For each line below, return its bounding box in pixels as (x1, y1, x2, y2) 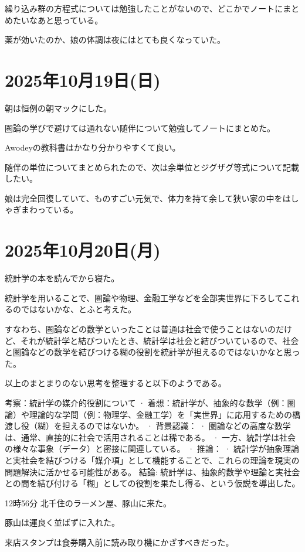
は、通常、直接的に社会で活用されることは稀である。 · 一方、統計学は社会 (5, 431, 296, 443)
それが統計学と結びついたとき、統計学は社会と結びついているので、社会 (21, 334, 299, 346)
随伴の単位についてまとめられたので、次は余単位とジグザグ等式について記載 (5, 161, 299, 173)
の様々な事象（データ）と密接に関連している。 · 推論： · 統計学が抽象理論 (5, 442, 300, 455)
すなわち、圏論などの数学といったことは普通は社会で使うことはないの (5, 322, 276, 335)
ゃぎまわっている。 (5, 203, 79, 216)
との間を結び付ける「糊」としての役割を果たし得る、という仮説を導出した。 (5, 477, 300, 489)
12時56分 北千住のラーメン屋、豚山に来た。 (5, 496, 172, 509)
